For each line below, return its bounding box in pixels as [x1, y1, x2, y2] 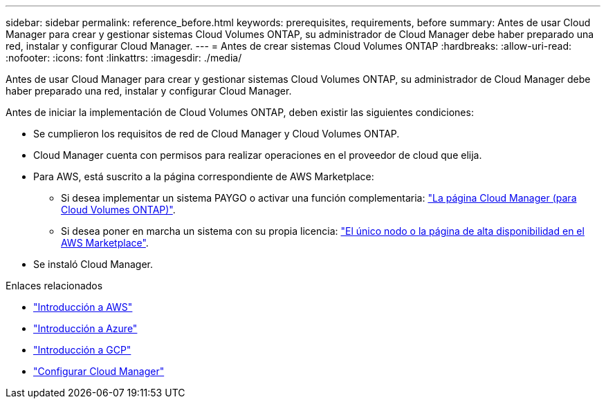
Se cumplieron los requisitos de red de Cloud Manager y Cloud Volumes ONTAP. [33, 128, 400, 140]
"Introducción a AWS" [33, 301, 133, 313]
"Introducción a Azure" [33, 323, 138, 334]
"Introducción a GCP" [33, 344, 131, 356]
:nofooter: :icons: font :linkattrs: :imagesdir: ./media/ [6, 52, 242, 64]
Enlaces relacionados [6, 280, 103, 291]
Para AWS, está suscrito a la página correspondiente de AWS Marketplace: [33, 171, 374, 182]
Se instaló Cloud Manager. [33, 258, 153, 270]
